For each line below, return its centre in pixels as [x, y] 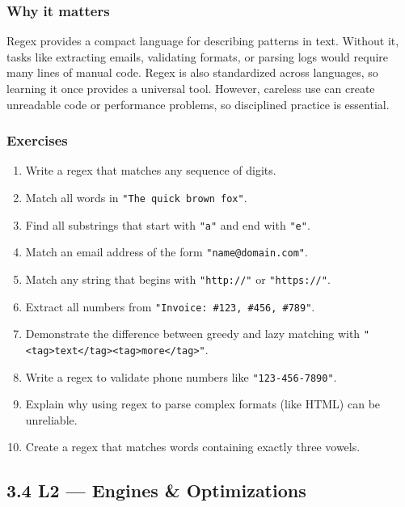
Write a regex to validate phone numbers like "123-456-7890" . [181, 376]
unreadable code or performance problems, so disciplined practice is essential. [198, 104]
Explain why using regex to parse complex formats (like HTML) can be [203, 404]
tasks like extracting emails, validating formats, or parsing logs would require [198, 56]
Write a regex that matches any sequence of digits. [151, 170]
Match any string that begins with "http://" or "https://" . [178, 279]
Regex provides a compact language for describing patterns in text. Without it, [203, 41]
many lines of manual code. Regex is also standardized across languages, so [192, 72]
